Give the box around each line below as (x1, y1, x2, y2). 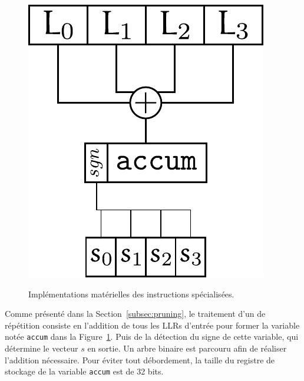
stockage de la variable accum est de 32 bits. (5, 365, 164, 377)
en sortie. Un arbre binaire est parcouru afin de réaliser (87, 342, 287, 355)
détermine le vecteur (5, 342, 78, 355)
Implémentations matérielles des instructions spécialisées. (28, 287, 234, 300)
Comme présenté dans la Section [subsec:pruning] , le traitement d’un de (5, 307, 266, 320)
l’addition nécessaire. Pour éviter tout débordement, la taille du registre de (5, 353, 275, 366)
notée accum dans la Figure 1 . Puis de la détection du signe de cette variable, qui (5, 330, 299, 343)
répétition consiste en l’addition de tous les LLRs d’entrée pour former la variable (5, 319, 300, 331)
